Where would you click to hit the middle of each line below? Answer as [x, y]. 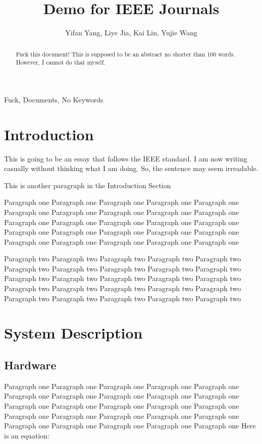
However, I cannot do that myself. [61, 62]
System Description [73, 333]
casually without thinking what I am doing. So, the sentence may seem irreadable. [131, 168]
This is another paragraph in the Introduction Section [88, 185]
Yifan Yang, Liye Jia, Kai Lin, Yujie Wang [131, 33]
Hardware [30, 365]
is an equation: [27, 435]
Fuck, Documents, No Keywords [54, 99]
